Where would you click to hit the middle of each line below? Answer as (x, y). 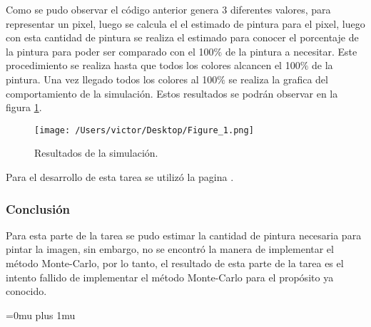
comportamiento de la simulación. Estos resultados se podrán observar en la (172, 93)
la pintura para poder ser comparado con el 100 (110, 51)
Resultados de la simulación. (96, 153)
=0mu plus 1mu (41, 315)
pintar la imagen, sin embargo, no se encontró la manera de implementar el (170, 249)
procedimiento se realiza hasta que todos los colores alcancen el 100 (153, 65)
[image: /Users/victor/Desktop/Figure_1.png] (144, 130)
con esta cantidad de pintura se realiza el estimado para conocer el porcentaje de (182, 37)
